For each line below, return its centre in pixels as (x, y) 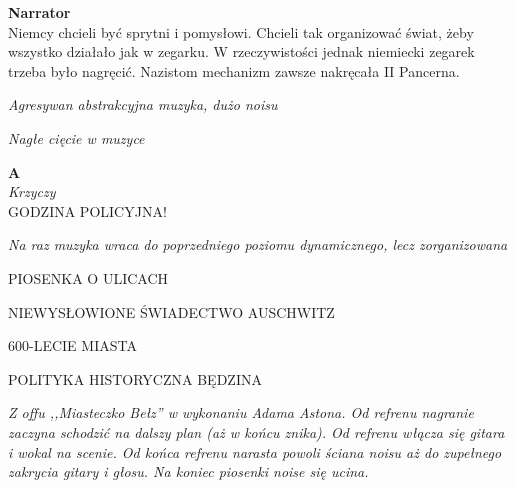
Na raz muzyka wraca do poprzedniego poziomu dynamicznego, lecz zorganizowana (258, 244)
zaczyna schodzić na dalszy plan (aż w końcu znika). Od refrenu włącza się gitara (256, 431)
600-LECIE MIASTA (72, 345)
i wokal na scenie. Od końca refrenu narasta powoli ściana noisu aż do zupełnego (255, 451)
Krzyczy (32, 191)
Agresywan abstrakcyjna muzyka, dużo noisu (143, 104)
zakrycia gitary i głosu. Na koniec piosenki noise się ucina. (188, 471)
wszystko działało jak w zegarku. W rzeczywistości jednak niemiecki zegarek (241, 51)
